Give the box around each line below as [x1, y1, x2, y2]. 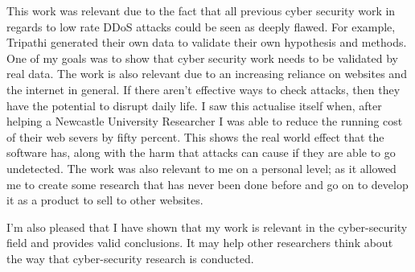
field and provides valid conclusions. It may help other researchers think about [6, 234, 393, 251]
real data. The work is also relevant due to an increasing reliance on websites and [6, 65, 407, 82]
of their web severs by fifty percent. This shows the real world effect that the [6, 128, 384, 145]
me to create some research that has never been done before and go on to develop [6, 175, 409, 192]
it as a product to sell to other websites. [6, 192, 203, 208]
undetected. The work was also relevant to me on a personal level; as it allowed [6, 159, 397, 176]
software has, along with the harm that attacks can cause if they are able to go [6, 144, 396, 161]
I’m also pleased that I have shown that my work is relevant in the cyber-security [6, 218, 408, 235]
